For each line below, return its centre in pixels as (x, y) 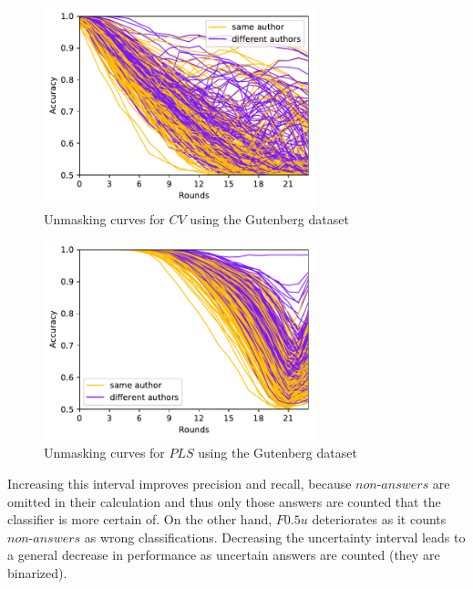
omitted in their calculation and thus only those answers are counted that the (224, 501)
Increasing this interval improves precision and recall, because (180, 483)
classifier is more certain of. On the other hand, (140, 519)
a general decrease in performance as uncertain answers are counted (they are (224, 555)
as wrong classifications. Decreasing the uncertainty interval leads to (275, 537)
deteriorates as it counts (379, 519)
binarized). (37, 572)
